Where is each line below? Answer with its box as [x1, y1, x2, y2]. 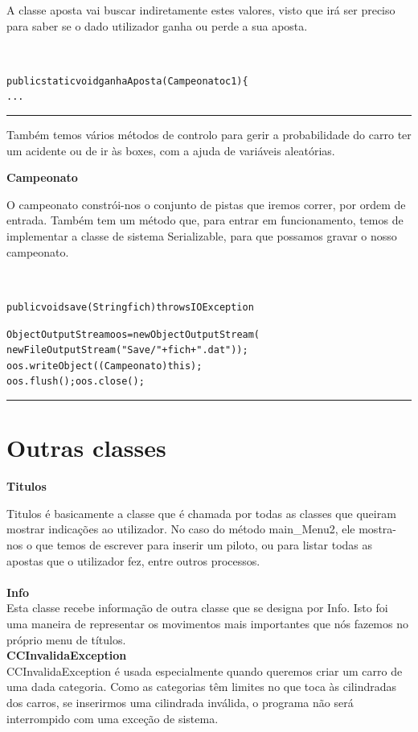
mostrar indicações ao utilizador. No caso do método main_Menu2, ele [6, 520, 355, 537]
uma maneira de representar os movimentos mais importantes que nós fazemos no [6, 615, 408, 631]
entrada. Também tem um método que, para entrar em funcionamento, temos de [6, 212, 404, 228]
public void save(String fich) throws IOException [6, 301, 254, 313]
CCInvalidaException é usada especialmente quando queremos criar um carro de [6, 662, 403, 679]
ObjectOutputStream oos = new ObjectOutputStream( [6, 328, 260, 340]
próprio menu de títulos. [6, 631, 126, 648]
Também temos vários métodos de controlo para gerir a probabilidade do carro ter [6, 126, 412, 143]
